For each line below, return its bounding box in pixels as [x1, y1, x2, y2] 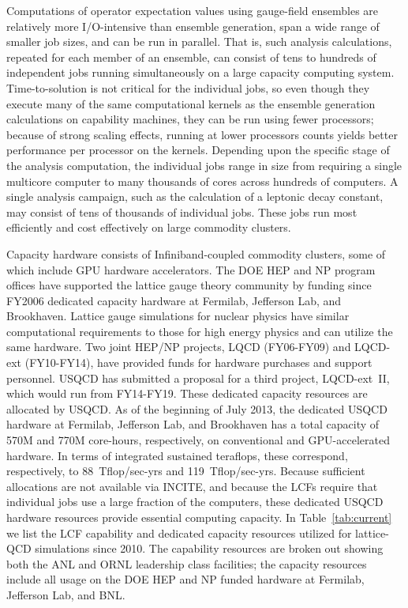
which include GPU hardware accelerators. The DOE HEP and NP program [6, 261, 376, 278]
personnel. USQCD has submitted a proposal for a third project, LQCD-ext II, [6, 369, 390, 386]
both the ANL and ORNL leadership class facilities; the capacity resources [6, 555, 367, 572]
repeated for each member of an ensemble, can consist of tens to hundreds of [6, 48, 376, 65]
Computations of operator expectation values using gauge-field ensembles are [6, 2, 379, 18]
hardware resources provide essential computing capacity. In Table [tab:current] [6, 509, 392, 525]
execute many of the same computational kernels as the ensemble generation [6, 95, 376, 111]
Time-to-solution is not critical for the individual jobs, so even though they [6, 79, 370, 96]
